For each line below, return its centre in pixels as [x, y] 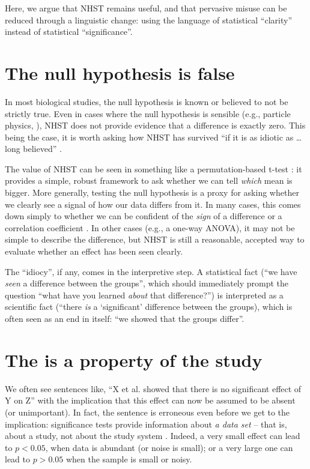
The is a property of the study [134, 359]
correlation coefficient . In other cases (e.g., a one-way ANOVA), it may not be [150, 227]
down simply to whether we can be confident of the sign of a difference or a [144, 216]
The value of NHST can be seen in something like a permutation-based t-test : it [153, 168]
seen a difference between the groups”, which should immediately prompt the [147, 283]
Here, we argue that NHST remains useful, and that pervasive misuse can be [146, 8]
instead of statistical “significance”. [69, 32]
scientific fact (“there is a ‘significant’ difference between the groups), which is [149, 307]
